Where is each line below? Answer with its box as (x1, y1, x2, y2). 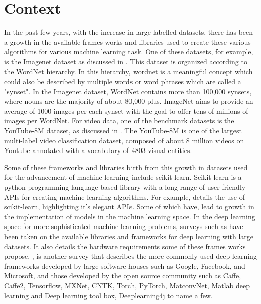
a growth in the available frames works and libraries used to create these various (4, 36, 251, 47)
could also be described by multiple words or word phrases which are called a (4, 76, 241, 87)
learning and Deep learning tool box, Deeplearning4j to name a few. (4, 290, 213, 300)
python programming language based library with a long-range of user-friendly (4, 182, 246, 192)
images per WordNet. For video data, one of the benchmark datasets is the (4, 115, 234, 126)
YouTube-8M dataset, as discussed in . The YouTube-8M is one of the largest (4, 125, 242, 136)
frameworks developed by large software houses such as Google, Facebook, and (4, 260, 245, 271)
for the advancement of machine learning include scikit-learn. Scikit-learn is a (4, 172, 242, 182)
